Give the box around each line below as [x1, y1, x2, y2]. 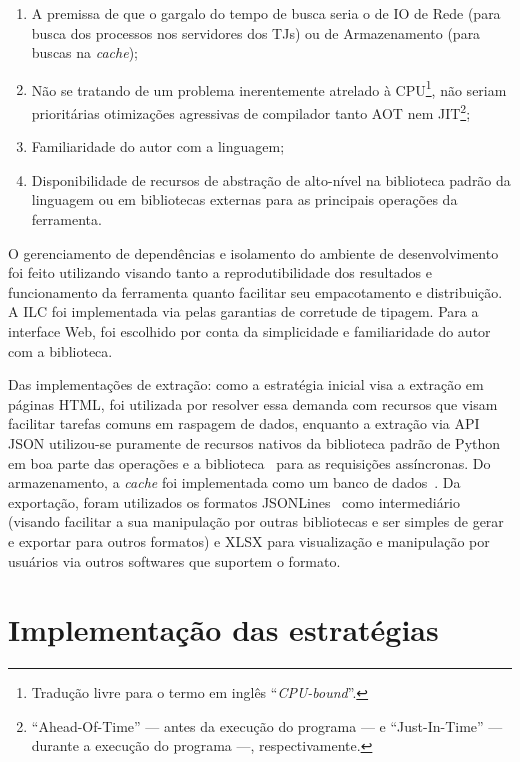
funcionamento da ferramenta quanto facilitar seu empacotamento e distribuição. [8, 281, 503, 302]
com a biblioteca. [8, 340, 113, 361]
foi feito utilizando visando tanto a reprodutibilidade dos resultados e [8, 262, 433, 283]
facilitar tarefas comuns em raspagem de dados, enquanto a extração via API [8, 413, 480, 434]
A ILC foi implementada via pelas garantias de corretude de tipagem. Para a [8, 301, 479, 322]
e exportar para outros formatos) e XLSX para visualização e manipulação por [8, 530, 490, 551]
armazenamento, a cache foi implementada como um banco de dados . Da [8, 472, 461, 493]
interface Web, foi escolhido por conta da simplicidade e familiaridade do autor [8, 321, 491, 342]
